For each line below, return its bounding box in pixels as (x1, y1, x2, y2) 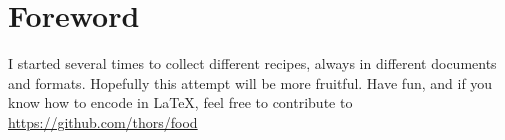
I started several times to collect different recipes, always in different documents (8, 53, 497, 74)
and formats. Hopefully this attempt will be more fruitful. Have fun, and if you (8, 72, 493, 93)
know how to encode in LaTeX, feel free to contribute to (8, 92, 353, 113)
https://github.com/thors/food (8, 111, 198, 132)
